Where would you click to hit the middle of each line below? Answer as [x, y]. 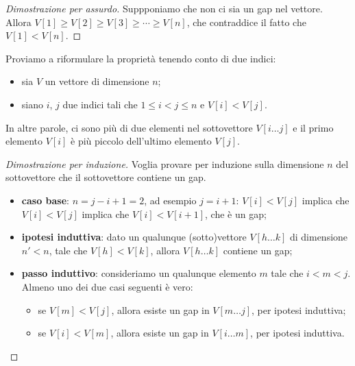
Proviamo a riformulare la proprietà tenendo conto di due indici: [141, 58]
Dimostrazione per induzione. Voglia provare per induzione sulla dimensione [165, 163]
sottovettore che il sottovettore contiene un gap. [106, 177]
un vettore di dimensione [97, 81]
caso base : [45, 200]
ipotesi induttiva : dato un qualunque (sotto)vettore [134, 237]
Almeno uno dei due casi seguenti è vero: [107, 286]
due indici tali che [100, 104]
